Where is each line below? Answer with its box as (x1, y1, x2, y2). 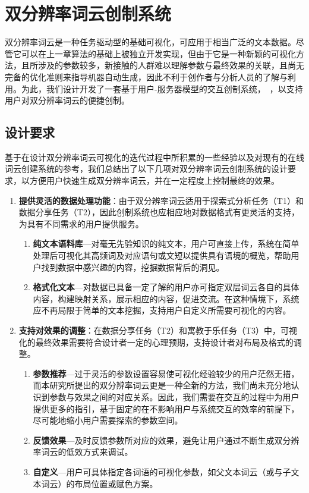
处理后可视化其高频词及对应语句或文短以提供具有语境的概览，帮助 (33, 249, 291, 262)
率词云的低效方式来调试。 (33, 445, 133, 458)
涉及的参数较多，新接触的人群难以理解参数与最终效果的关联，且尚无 (37, 59, 304, 71)
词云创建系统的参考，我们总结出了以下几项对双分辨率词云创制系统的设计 (5, 162, 288, 175)
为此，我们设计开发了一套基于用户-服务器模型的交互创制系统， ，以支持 (21, 82, 303, 95)
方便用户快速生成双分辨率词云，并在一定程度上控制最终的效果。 (29, 174, 279, 187)
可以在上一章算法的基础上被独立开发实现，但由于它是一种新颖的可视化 (21, 47, 296, 59)
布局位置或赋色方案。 (74, 477, 158, 489)
